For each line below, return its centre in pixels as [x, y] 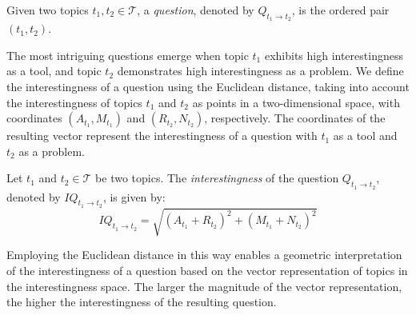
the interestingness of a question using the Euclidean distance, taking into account [208, 86]
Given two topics [48, 10]
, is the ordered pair [340, 10]
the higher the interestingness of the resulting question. [142, 302]
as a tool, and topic [54, 71]
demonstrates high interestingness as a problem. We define [260, 71]
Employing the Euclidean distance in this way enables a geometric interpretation [204, 255]
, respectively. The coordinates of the [295, 118]
